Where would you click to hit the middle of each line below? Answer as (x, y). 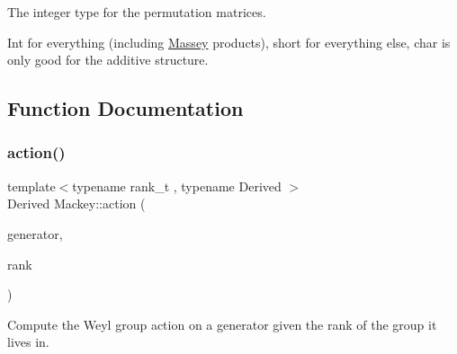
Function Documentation (125, 108)
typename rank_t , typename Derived (177, 186)
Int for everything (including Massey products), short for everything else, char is (229, 42)
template (31, 186)
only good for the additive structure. (108, 60)
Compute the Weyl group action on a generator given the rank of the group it (222, 324)
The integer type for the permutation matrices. (137, 12)
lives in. (28, 342)
